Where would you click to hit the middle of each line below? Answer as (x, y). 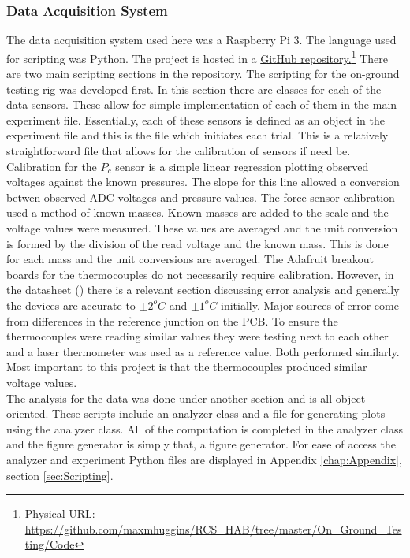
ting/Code (50, 544)
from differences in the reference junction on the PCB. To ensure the (172, 320)
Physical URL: (60, 513)
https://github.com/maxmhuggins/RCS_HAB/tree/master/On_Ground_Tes (213, 528)
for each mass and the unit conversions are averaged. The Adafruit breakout (190, 259)
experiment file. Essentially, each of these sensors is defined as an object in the (196, 119)
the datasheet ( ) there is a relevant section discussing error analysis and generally (203, 290)
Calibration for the (52, 166)
